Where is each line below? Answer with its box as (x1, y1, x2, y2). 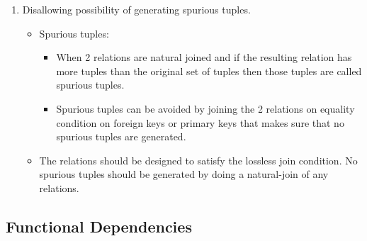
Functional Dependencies (6, 215, 192, 237)
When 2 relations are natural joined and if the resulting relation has (56, 50, 352, 65)
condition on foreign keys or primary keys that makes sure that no (56, 115, 344, 130)
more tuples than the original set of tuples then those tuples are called (56, 63, 362, 78)
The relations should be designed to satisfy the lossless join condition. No (39, 152, 358, 167)
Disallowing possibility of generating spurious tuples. (22, 2, 251, 16)
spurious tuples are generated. (56, 129, 186, 144)
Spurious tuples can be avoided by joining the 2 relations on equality (56, 101, 355, 116)
